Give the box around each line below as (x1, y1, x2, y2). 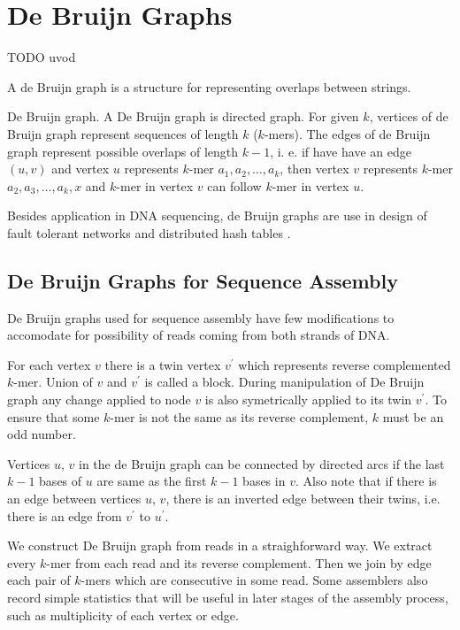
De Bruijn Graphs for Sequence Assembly (7, 266, 398, 294)
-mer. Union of (13, 373, 93, 391)
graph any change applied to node (7, 390, 191, 409)
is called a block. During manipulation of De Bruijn (144, 373, 425, 391)
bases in (242, 472, 286, 490)
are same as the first (96, 472, 207, 490)
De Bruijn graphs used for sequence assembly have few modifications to (7, 308, 395, 327)
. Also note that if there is (295, 472, 437, 490)
